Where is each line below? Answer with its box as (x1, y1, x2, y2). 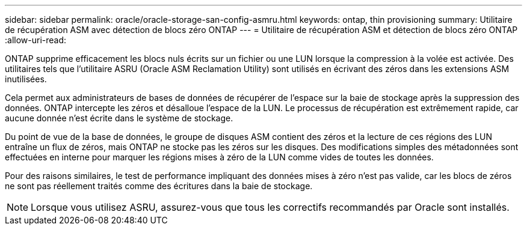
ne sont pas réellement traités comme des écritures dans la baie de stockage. (5, 181, 313, 191)
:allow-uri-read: (5, 35, 67, 45)
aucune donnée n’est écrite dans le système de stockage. (5, 113, 233, 123)
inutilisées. (5, 74, 47, 84)
